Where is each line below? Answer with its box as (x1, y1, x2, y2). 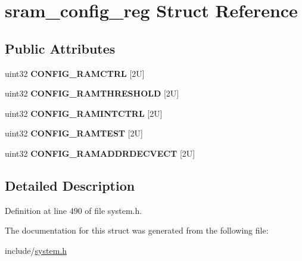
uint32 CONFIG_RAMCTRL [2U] (5, 67, 145, 79)
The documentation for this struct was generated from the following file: (5, 224, 269, 237)
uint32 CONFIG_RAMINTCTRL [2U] (5, 107, 163, 119)
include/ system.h (5, 244, 67, 256)
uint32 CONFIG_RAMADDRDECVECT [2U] (5, 147, 195, 159)
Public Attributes (5, 39, 116, 57)
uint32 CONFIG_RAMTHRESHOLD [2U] (5, 87, 179, 100)
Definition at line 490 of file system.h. (5, 204, 142, 216)
